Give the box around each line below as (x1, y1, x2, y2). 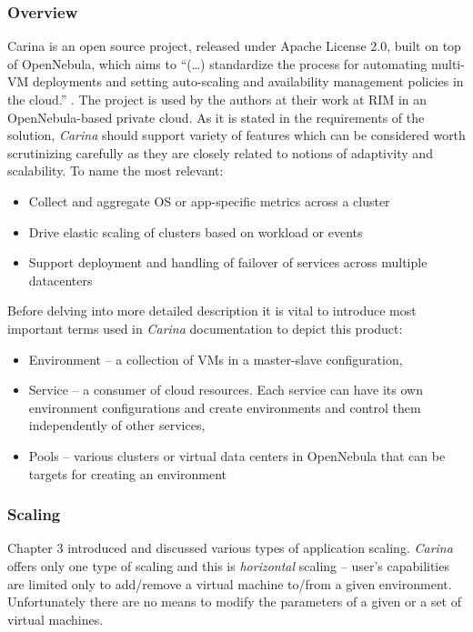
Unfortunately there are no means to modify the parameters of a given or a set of (7, 592, 461, 611)
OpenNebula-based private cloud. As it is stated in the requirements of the (7, 107, 425, 126)
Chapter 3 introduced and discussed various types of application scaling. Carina (7, 538, 453, 557)
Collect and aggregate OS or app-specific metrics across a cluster (28, 191, 390, 210)
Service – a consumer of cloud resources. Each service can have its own (28, 380, 423, 399)
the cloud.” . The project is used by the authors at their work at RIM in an (7, 90, 428, 108)
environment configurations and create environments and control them (28, 397, 421, 416)
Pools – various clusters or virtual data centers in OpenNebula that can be (28, 446, 446, 465)
